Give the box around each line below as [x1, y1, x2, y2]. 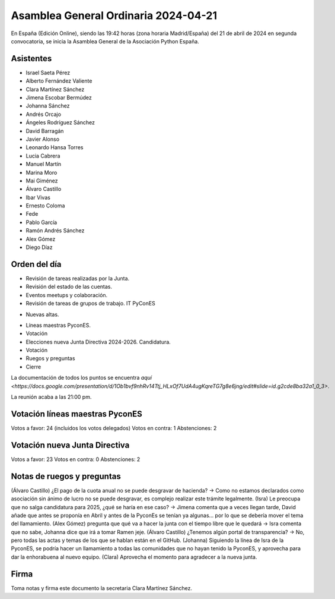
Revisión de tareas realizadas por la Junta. [25, 275, 130, 282]
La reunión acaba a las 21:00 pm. [11, 393, 92, 401]
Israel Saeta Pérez [25, 69, 71, 76]
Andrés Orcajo [25, 111, 62, 118]
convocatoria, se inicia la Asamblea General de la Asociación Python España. [11, 37, 200, 45]
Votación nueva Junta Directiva [11, 440, 130, 450]
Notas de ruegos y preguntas [11, 471, 121, 481]
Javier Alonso [25, 135, 59, 143]
